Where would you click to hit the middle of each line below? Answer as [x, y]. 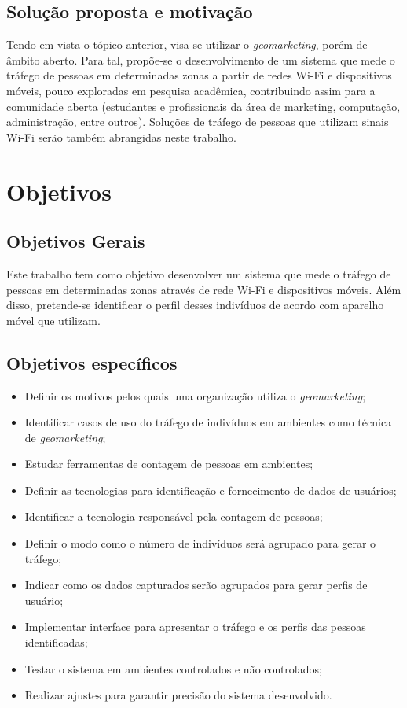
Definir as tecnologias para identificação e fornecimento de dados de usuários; [211, 490]
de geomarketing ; [65, 437]
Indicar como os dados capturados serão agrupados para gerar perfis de [196, 585]
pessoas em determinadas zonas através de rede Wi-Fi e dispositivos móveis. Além [204, 289]
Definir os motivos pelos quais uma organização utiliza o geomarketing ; [195, 395]
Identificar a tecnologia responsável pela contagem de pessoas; [174, 516]
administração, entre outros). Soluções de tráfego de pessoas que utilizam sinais [198, 122]
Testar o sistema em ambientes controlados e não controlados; [173, 668]
